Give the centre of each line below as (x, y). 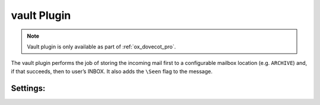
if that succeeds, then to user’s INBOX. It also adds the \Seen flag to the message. (112, 71)
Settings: (28, 88)
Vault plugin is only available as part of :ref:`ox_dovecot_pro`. (101, 47)
